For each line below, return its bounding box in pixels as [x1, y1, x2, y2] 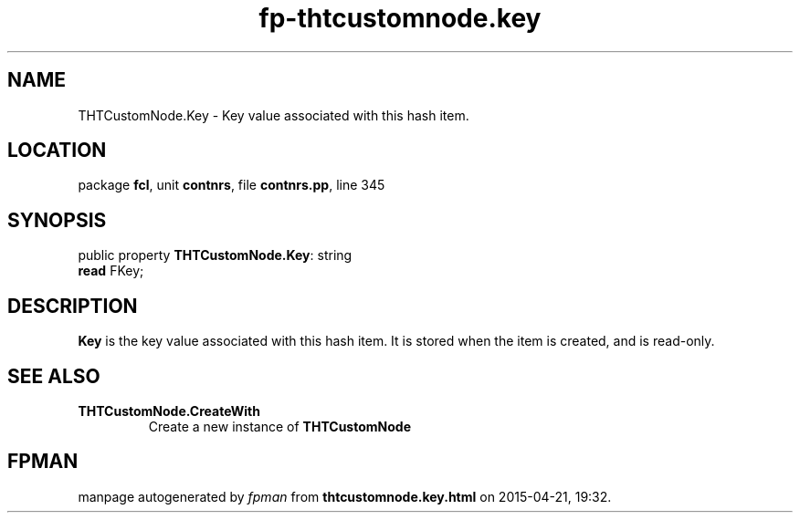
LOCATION [7, 139, 107, 162]
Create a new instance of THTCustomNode [148, 418, 411, 434]
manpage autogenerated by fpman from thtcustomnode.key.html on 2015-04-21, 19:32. [78, 488, 612, 504]
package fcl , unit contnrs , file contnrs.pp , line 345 [78, 177, 385, 193]
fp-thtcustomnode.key [258, 3, 542, 34]
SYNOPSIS [7, 208, 107, 232]
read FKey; [78, 263, 144, 279]
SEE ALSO [7, 364, 100, 388]
